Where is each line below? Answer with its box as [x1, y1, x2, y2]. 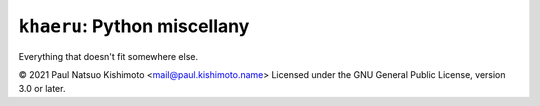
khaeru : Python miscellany [18, 15, 250, 37]
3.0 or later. [18, 83, 66, 95]
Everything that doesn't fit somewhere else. [18, 50, 199, 62]
